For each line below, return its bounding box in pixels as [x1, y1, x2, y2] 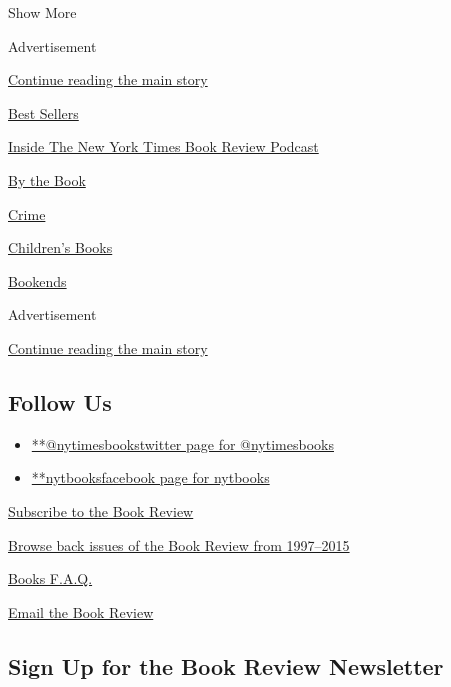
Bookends [8, 270, 67, 291]
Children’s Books [8, 237, 113, 258]
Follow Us [8, 386, 112, 417]
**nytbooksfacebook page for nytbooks [31, 467, 270, 488]
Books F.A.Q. [8, 568, 93, 589]
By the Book [8, 169, 86, 190]
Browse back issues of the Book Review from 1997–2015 [8, 534, 350, 555]
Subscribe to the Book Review [8, 500, 194, 521]
